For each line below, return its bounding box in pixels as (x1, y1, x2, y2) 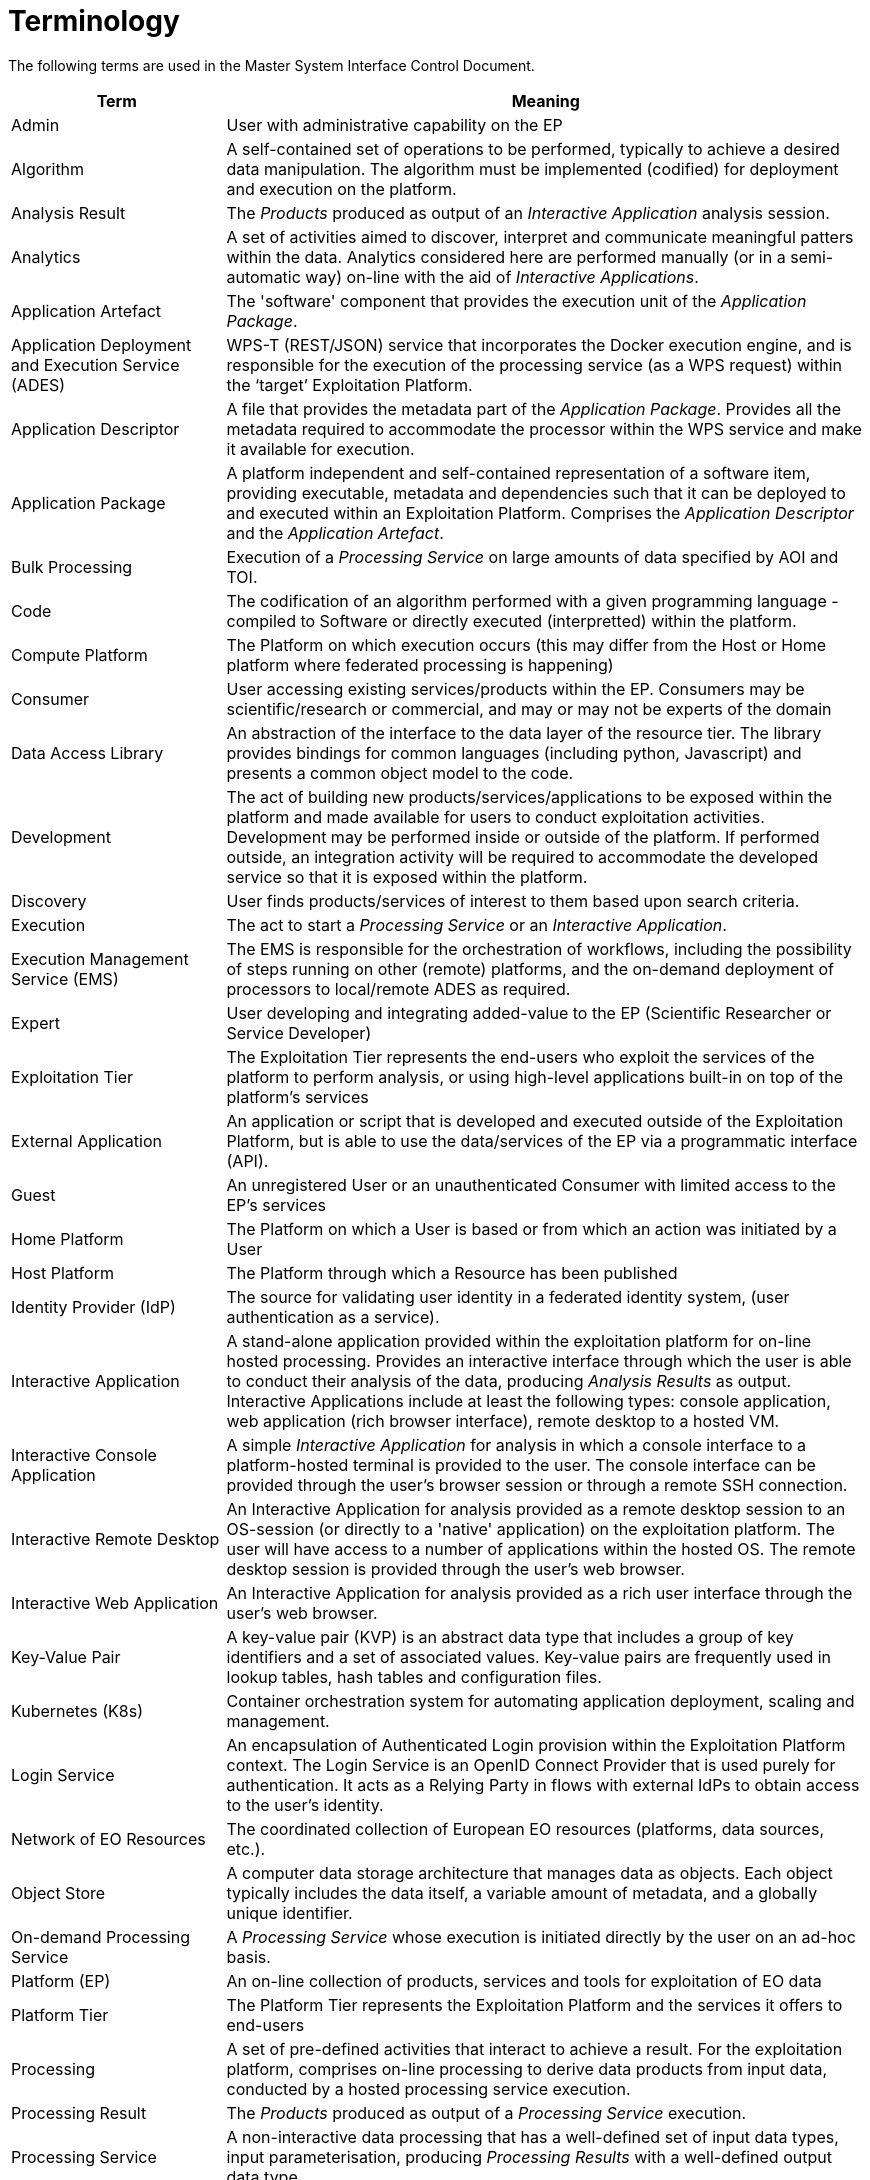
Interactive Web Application (11, 1592, 219, 1613)
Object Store (11, 1882, 106, 1903)
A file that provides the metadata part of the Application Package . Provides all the (226, 398, 841, 419)
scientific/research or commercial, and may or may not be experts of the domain (226, 698, 832, 719)
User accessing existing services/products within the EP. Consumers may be (226, 678, 805, 699)
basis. (226, 1946, 271, 1967)
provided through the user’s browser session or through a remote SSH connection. (226, 1474, 848, 1495)
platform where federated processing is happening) (226, 654, 614, 675)
